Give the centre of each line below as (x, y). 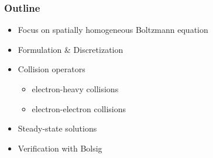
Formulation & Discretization (71, 49)
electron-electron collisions (79, 108)
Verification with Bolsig (60, 148)
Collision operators (51, 69)
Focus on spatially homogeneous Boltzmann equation (113, 30)
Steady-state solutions (57, 128)
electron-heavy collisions (75, 89)
